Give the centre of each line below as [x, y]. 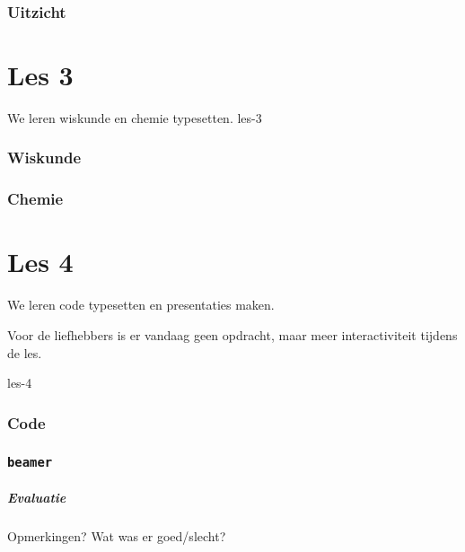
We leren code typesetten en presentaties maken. [141, 305]
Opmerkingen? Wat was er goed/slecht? [117, 535]
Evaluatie [37, 497]
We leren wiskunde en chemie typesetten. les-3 [135, 117]
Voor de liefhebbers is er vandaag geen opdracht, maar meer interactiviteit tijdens [232, 334]
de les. [25, 352]
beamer [30, 462]
